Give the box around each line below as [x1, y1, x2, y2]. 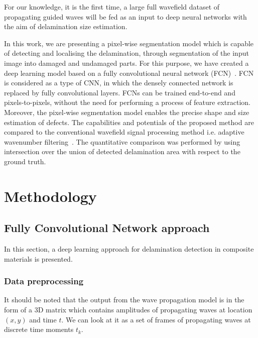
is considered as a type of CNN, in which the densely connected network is [4, 77, 233, 88]
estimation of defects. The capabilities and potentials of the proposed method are [4, 117, 254, 127]
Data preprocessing [4, 275, 84, 287]
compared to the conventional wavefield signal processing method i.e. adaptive [4, 127, 244, 137]
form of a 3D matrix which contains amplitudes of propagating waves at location [4, 304, 252, 315]
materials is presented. [4, 253, 73, 264]
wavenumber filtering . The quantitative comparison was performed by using [4, 136, 240, 147]
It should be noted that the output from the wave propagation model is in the [4, 294, 244, 305]
